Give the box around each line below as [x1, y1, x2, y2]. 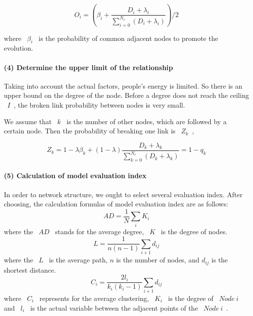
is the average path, [49, 255, 108, 265]
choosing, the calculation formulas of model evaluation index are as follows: [4, 199, 228, 209]
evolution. [4, 43, 33, 53]
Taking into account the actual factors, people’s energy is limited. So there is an [4, 80, 243, 91]
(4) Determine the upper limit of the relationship [4, 62, 173, 72]
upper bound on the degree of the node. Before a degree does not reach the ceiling [4, 90, 249, 100]
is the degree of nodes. [161, 226, 228, 236]
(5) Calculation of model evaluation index [4, 170, 147, 181]
